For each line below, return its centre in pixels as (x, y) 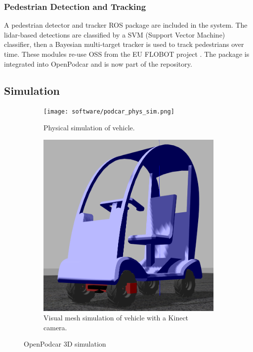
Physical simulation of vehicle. (89, 128)
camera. (55, 327)
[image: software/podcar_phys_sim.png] (109, 112)
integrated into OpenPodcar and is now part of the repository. (98, 63)
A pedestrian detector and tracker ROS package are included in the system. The (126, 25)
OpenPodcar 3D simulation (65, 344)
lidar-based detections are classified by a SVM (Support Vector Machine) (115, 34)
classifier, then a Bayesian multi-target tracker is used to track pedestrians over (124, 44)
